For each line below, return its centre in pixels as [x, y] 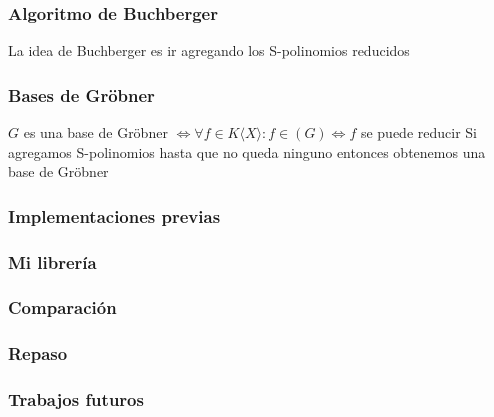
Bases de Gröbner [81, 94]
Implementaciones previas [114, 215]
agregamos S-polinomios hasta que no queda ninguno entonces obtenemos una [247, 151]
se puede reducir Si [418, 132]
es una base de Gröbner [95, 132]
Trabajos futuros [76, 399]
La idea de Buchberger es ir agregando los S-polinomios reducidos [209, 50]
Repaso [38, 353]
